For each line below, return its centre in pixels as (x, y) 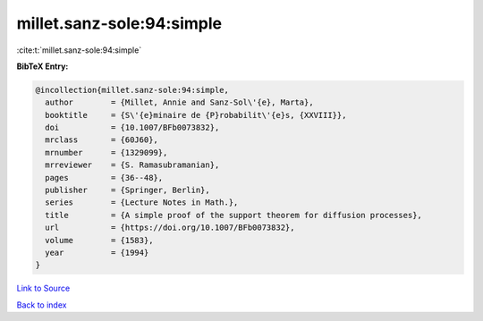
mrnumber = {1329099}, (106, 152)
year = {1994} (97, 253)
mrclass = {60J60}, (102, 140)
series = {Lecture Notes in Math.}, (142, 203)
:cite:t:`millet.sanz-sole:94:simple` (79, 50)
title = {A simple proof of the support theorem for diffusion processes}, (233, 215)
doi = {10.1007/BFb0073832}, (132, 128)
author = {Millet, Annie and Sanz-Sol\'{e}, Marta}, (179, 102)
